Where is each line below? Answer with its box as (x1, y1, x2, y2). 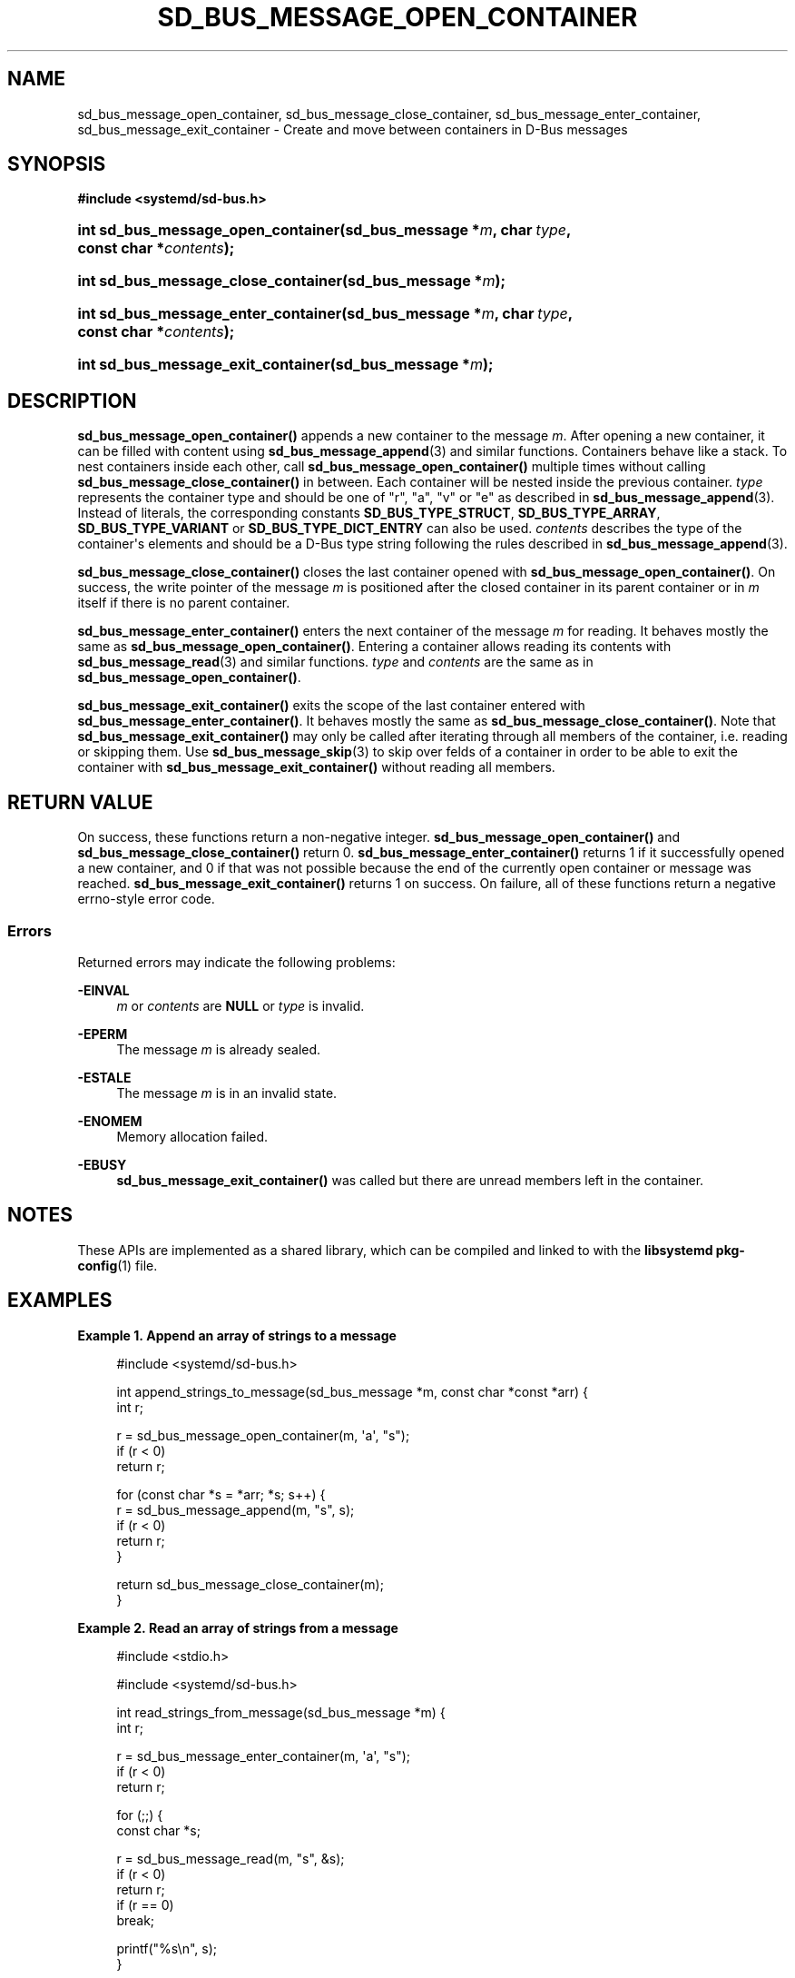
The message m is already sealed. (116, 1041, 321, 1057)
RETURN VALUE (7, 790, 153, 814)
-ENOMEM (77, 1113, 142, 1129)
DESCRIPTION (7, 389, 137, 412)
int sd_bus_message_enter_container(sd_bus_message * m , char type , (77, 304, 573, 323)
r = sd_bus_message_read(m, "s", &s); (116, 1850, 345, 1866)
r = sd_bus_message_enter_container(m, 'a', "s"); (116, 1747, 411, 1764)
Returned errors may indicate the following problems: (77, 954, 396, 970)
